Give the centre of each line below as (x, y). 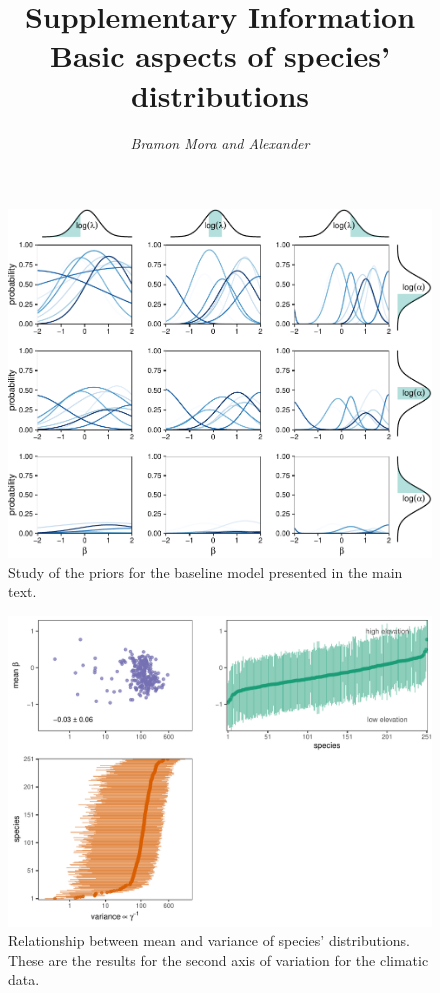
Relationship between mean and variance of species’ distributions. (209, 940)
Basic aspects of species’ (220, 55)
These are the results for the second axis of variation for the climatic (218, 959)
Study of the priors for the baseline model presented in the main (205, 571)
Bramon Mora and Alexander (220, 142)
